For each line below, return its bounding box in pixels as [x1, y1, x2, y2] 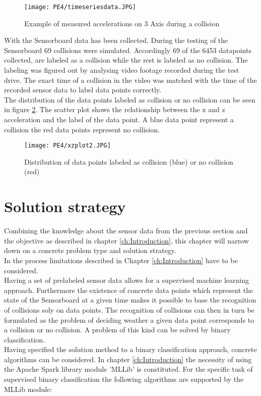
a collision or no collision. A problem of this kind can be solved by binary [4, 324, 231, 335]
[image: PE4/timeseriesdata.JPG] [24, 4, 136, 11]
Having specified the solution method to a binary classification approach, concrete [4, 344, 257, 355]
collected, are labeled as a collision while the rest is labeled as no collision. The [4, 55, 248, 65]
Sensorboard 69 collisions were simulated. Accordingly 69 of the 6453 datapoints [4, 44, 251, 55]
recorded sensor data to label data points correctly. [4, 84, 161, 95]
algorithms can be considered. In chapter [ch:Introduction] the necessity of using [4, 354, 252, 364]
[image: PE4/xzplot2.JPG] [24, 142, 111, 150]
